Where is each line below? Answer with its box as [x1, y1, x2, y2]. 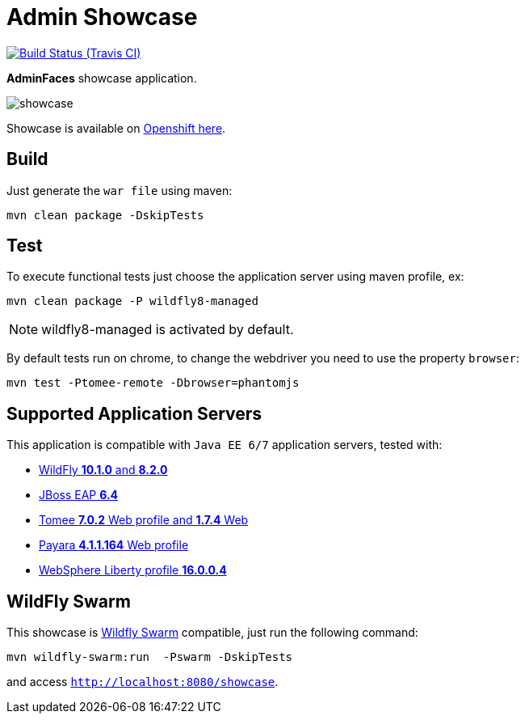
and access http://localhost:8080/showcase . [6, 675, 279, 689]
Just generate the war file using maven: [6, 183, 233, 197]
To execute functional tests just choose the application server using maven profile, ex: [6, 269, 464, 284]
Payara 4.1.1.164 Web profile [39, 538, 189, 553]
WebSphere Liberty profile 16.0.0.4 [39, 563, 227, 578]
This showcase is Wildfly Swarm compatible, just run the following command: [6, 625, 418, 640]
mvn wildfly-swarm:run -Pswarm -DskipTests [6, 650, 293, 664]
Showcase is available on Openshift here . [6, 121, 226, 135]
